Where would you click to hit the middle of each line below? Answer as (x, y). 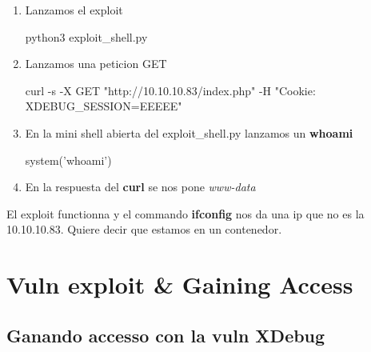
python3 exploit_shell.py (86, 36)
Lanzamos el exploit (74, 10)
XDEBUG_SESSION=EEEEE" (104, 106)
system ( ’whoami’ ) (68, 160)
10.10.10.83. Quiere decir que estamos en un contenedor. (144, 229)
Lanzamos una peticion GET (96, 64)
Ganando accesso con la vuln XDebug (166, 335)
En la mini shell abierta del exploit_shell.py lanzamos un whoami (189, 132)
